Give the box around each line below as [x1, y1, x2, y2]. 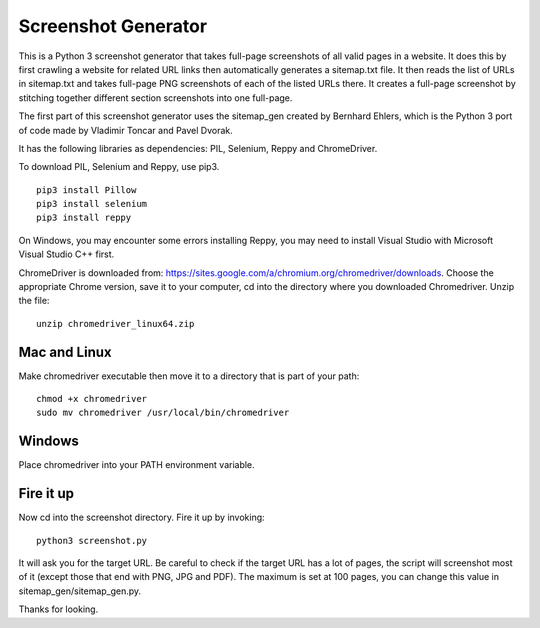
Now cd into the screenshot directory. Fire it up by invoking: [18, 511, 265, 524]
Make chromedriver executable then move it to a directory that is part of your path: [18, 370, 360, 382]
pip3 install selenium [36, 198, 148, 210]
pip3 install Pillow [36, 184, 137, 195]
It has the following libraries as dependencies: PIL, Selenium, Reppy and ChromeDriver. [18, 142, 378, 154]
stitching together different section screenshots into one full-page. [18, 91, 293, 104]
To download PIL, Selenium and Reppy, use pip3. [18, 161, 220, 173]
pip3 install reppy [36, 212, 132, 224]
